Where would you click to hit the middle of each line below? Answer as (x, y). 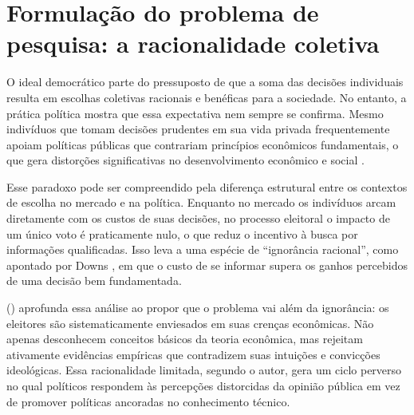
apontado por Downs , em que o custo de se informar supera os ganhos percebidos (207, 265)
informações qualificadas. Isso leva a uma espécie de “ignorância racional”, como (203, 249)
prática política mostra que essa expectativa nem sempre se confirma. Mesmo (195, 113)
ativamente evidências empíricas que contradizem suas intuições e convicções (193, 354)
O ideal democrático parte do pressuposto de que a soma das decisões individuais (205, 82)
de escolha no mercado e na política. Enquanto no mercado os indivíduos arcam (201, 202)
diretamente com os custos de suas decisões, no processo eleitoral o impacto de (198, 218)
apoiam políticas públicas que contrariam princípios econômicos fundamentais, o (203, 144)
